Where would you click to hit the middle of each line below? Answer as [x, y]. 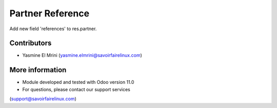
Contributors [31, 43]
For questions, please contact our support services [76, 89]
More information [38, 70]
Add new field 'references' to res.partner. [53, 29]
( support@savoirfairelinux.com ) [43, 99]
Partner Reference [50, 13]
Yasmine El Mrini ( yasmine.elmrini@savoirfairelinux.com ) [82, 55]
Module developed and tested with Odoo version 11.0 [78, 82]
